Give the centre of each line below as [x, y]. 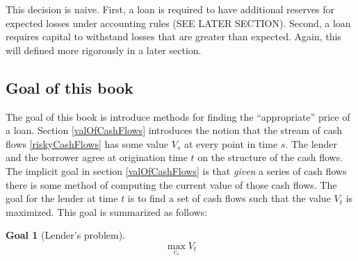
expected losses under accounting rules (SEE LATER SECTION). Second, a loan [178, 23]
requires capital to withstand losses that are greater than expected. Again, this [173, 36]
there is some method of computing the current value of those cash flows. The [171, 184]
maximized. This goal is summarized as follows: [107, 211]
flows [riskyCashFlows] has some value [87, 143]
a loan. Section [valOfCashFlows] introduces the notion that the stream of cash [174, 130]
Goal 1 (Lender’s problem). [66, 235]
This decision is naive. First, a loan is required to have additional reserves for [170, 9]
